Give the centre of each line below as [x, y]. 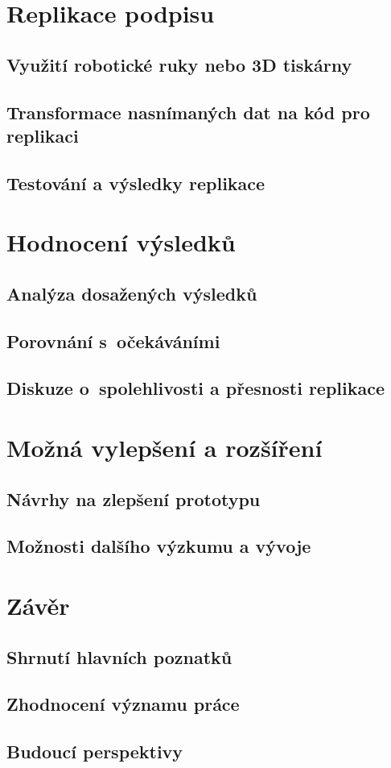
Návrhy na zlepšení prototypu [134, 498]
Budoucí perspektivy [95, 751]
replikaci [43, 135]
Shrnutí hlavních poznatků [119, 656]
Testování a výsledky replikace [136, 183]
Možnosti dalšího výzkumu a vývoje [159, 546]
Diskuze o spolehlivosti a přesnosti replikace [196, 388]
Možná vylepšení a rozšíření [165, 448]
